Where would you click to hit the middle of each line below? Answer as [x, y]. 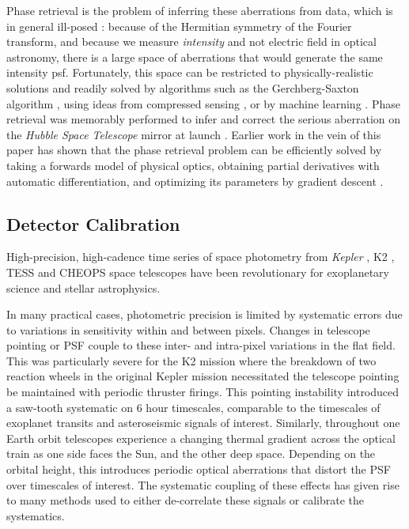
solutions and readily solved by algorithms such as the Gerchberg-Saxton [183, 87]
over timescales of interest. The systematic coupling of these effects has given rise [203, 484]
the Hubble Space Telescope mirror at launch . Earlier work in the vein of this [194, 134]
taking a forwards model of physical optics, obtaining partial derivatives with [193, 165]
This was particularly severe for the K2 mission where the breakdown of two [191, 360]
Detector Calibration [93, 223]
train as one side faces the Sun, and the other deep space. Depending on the [191, 453]
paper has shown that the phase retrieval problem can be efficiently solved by [194, 150]
